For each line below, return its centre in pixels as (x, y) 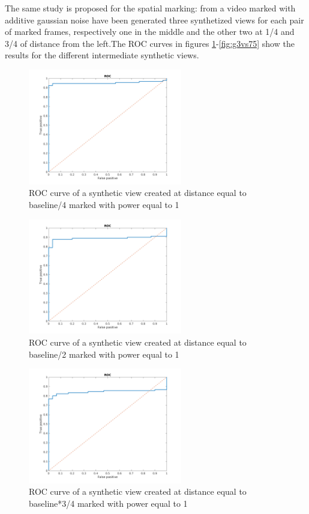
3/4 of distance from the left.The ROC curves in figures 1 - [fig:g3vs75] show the (150, 43)
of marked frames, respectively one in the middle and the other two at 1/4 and (150, 32)
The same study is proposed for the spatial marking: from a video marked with (150, 8)
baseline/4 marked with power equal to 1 (104, 204)
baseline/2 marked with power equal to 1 (104, 354)
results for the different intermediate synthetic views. (102, 55)
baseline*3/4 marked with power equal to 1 (108, 503)
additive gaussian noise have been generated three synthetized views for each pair (154, 20)
